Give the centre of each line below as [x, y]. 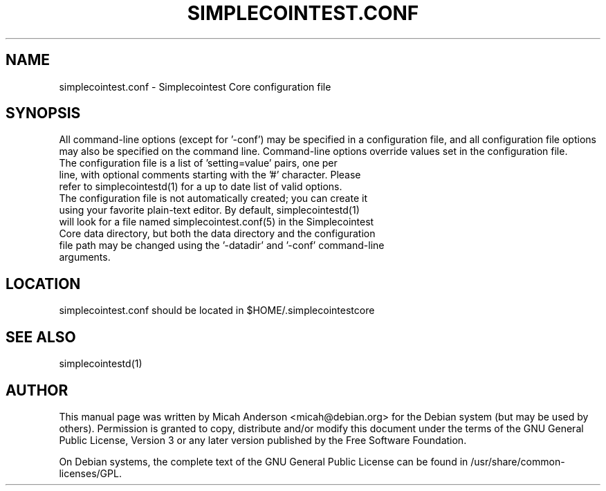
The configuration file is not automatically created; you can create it [213, 198]
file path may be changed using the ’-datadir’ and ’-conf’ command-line [222, 245]
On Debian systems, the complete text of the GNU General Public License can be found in [264, 461]
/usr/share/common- [518, 461]
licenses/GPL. [90, 473]
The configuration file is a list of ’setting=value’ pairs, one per [198, 163]
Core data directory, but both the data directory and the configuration [217, 234]
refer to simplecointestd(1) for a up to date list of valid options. [201, 187]
